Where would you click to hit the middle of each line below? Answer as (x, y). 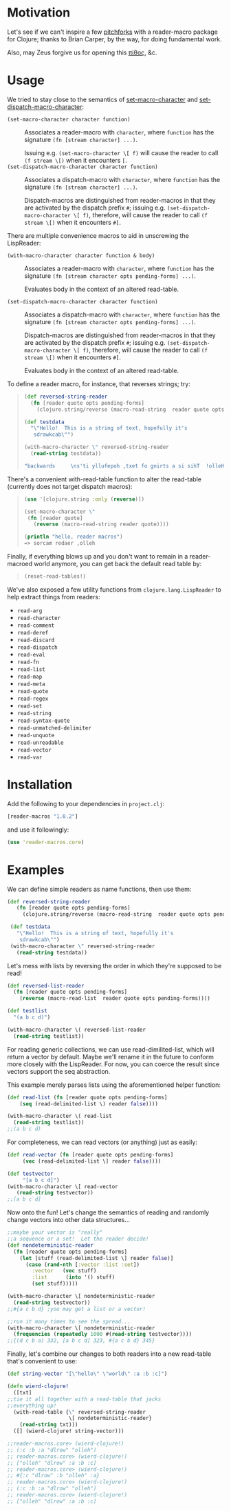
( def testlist (27, 1011)
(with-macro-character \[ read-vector (63, 1187)
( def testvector (30, 1174)
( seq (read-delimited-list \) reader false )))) (89, 1104)
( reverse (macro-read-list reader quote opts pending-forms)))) (115, 999)
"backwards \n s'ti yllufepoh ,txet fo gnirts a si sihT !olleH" (126, 466)
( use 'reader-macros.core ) (46, 842)
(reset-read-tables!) (55, 577)
